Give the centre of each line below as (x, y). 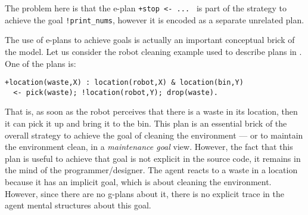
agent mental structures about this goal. (78, 205)
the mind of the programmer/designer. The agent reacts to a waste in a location (151, 170)
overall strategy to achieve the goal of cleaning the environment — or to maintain (154, 135)
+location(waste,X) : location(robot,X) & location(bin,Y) (124, 83)
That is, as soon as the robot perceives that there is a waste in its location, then (151, 111)
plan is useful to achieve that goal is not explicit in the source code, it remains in (153, 158)
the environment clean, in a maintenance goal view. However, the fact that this (149, 147)
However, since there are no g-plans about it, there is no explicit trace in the (144, 193)
